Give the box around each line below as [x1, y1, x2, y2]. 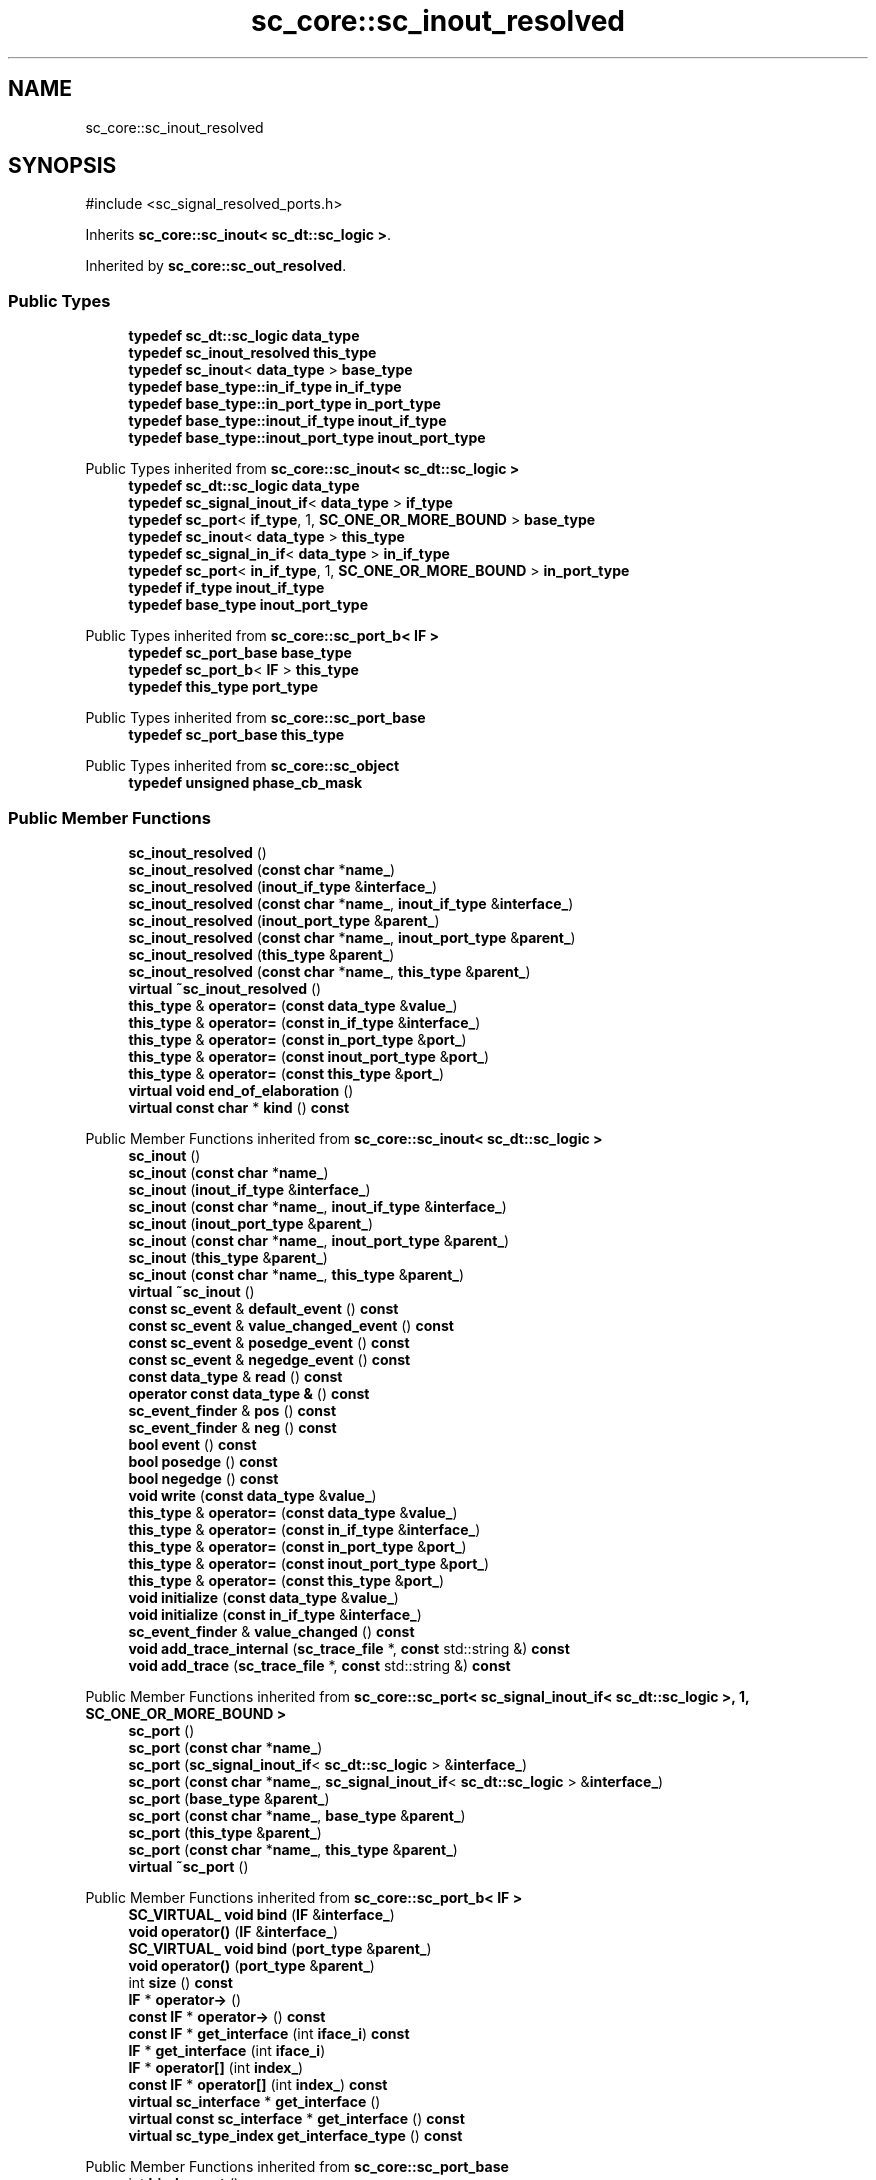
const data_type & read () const [128, 1367, 343, 1385]
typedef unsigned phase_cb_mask [128, 774, 363, 792]
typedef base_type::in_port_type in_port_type [128, 395, 441, 413]
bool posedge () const [128, 1452, 278, 1470]
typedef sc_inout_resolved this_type [128, 344, 377, 362]
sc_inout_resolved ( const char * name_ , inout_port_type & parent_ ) [128, 928, 576, 946]
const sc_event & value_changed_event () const [128, 1316, 454, 1334]
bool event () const [128, 1435, 257, 1453]
